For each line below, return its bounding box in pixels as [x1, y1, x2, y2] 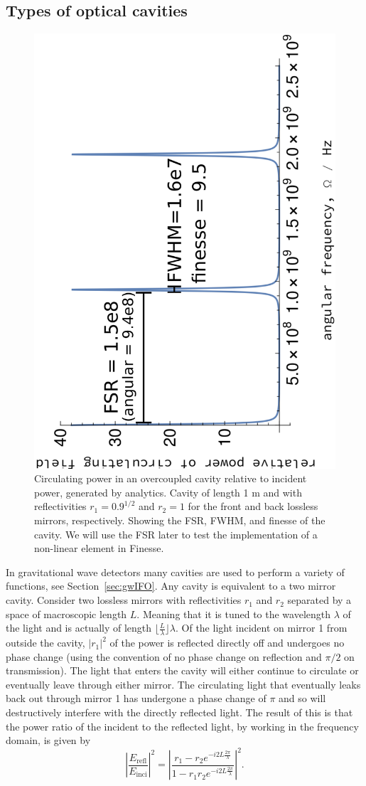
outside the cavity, [6, 635, 85, 650]
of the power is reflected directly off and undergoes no [109, 635, 345, 650]
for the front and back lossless [188, 499, 318, 514]
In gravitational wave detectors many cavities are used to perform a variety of [6, 564, 345, 579]
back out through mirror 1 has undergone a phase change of [6, 691, 267, 706]
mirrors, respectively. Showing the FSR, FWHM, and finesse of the [34, 513, 325, 528]
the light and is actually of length [6, 620, 152, 635]
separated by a [287, 593, 352, 607]
